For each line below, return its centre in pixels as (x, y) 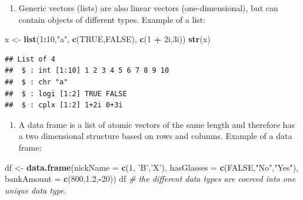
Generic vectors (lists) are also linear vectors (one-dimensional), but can (148, 8)
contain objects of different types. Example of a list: (112, 19)
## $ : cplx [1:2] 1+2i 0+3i (64, 105)
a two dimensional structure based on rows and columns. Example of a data (155, 136)
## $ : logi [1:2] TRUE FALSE (66, 94)
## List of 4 (30, 59)
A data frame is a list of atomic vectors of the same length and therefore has (157, 124)
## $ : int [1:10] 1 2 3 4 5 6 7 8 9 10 (87, 71)
